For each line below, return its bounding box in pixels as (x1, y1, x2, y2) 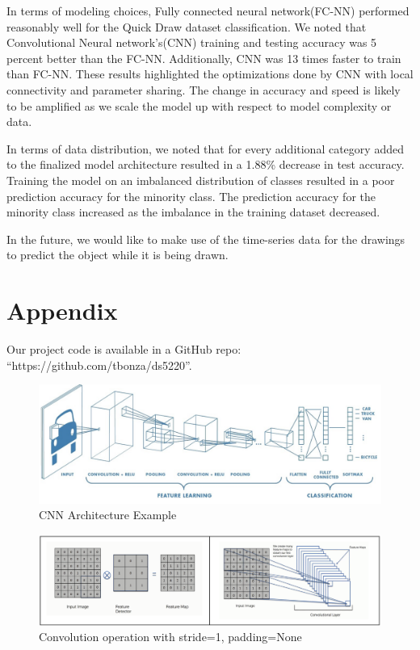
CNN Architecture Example (39, 506, 177, 523)
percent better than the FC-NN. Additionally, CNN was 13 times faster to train (6, 49, 401, 66)
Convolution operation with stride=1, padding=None (39, 628, 302, 645)
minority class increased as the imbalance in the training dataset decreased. (6, 203, 380, 220)
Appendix (6, 294, 118, 327)
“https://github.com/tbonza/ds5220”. (6, 356, 192, 373)
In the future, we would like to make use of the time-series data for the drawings (6, 230, 405, 247)
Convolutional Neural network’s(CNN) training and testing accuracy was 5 (6, 34, 377, 51)
